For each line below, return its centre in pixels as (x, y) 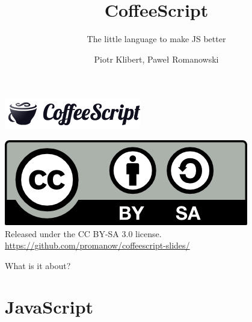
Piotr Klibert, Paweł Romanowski (156, 59)
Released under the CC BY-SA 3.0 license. (83, 233)
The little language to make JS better (156, 39)
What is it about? (38, 265)
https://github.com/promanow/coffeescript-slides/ (97, 245)
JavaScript (49, 307)
